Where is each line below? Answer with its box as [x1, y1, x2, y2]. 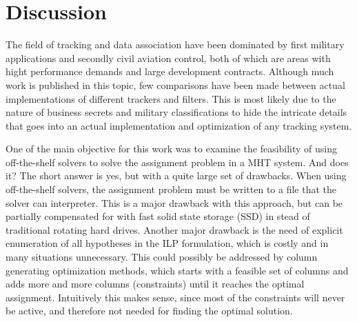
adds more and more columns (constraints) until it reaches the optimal [6, 276, 305, 291]
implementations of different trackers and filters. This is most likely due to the [6, 91, 336, 105]
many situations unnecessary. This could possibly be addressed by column [6, 250, 318, 264]
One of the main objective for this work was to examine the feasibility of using [6, 141, 338, 156]
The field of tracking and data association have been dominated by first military [6, 37, 345, 52]
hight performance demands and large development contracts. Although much [6, 64, 334, 79]
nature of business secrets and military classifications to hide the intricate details [6, 105, 347, 119]
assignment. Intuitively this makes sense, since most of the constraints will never [6, 290, 345, 304]
